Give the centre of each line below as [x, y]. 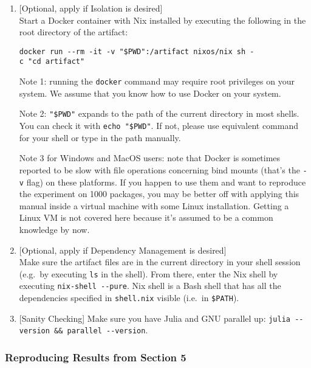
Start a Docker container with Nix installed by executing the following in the [162, 20]
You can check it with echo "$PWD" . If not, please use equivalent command [159, 125]
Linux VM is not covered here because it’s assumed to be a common [146, 217]
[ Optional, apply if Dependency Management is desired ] [123, 250]
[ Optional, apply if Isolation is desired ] [91, 8]
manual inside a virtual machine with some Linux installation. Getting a [154, 205]
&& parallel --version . [101, 330]
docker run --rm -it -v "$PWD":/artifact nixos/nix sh [132, 51]
